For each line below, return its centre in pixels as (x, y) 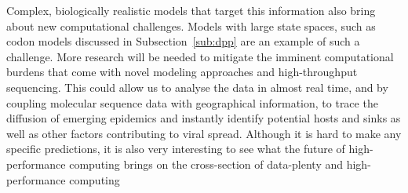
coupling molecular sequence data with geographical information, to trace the (192, 102)
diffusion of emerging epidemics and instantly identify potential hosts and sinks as (204, 118)
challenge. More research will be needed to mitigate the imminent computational (200, 56)
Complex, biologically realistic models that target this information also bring (191, 10)
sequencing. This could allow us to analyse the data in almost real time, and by (197, 87)
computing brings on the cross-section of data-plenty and (206, 164)
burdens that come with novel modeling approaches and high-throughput (182, 72)
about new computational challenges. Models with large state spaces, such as (191, 25)
